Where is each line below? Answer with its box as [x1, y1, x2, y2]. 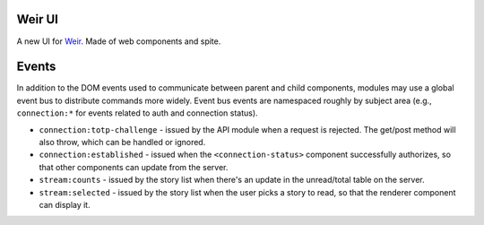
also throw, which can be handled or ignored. [39, 136, 206, 147]
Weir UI [16, 12, 58, 27]
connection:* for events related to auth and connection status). [16, 108, 259, 118]
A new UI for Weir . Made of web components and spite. [16, 36, 221, 47]
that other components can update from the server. [39, 161, 229, 172]
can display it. [39, 199, 91, 210]
